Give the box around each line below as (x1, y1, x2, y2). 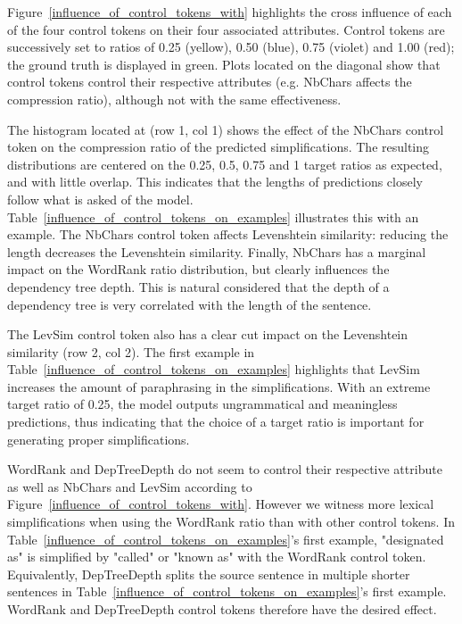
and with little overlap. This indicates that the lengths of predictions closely (7, 172, 423, 191)
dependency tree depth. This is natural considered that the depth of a (7, 277, 390, 295)
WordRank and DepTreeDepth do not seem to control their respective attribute (7, 460, 442, 478)
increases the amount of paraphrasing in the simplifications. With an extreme (7, 377, 431, 395)
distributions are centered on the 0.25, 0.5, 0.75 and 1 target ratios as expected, (7, 154, 442, 173)
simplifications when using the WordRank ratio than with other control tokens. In (7, 512, 455, 531)
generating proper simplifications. (7, 429, 190, 448)
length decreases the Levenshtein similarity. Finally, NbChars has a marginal (7, 242, 426, 261)
